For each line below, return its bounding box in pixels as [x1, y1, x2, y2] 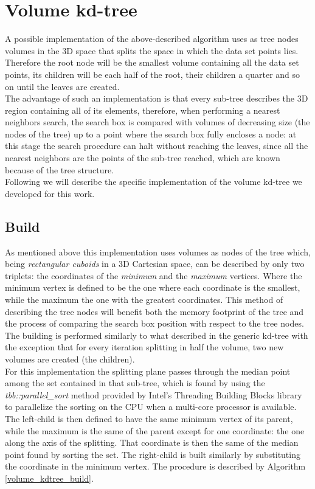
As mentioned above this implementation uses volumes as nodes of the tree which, [5, 245, 311, 258]
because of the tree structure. [5, 163, 114, 176]
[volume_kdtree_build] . [5, 471, 94, 484]
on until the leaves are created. [5, 80, 120, 92]
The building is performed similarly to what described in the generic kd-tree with [5, 328, 308, 341]
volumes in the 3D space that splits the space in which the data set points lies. [5, 44, 299, 57]
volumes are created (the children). [5, 352, 135, 365]
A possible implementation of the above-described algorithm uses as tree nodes [5, 32, 299, 45]
